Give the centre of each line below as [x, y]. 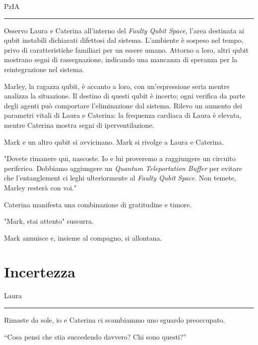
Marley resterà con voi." [40, 187]
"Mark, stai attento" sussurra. [49, 221]
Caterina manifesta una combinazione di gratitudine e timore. [98, 204]
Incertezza [40, 272]
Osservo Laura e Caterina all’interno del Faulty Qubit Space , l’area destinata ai [124, 30]
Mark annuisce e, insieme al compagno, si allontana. [83, 237]
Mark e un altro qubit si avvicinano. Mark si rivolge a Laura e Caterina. [114, 141]
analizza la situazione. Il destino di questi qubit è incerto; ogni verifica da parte [125, 96]
